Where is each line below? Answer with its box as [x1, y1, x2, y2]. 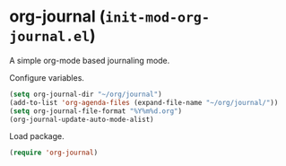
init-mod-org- [104, 9, 211, 26]
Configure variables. [9, 72, 85, 83]
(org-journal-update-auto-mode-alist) [9, 115, 154, 124]
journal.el [9, 29, 91, 46]
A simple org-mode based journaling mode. [9, 55, 170, 66]
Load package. [9, 131, 65, 142]
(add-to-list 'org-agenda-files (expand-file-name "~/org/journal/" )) [9, 98, 279, 107]
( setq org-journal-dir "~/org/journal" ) [9, 90, 163, 99]
